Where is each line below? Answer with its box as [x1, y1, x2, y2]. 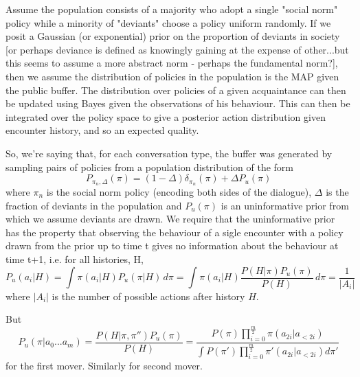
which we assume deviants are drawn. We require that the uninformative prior [5, 212, 335, 226]
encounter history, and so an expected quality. [5, 123, 199, 137]
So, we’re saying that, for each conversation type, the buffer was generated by [5, 146, 333, 160]
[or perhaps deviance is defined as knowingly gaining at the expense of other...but [5, 42, 349, 56]
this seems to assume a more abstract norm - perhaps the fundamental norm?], [5, 56, 338, 70]
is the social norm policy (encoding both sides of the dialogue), [46, 184, 312, 198]
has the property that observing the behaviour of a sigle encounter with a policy [5, 225, 344, 239]
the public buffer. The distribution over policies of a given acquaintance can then [5, 82, 346, 97]
